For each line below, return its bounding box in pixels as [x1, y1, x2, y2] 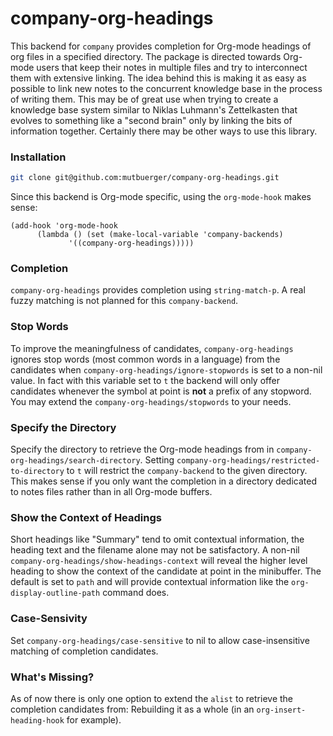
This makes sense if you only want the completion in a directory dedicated [10, 475, 317, 487]
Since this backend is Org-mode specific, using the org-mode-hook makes [10, 191, 312, 203]
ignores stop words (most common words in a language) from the [10, 353, 281, 365]
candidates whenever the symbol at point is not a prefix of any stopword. [10, 385, 312, 397]
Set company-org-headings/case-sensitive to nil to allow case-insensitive [10, 634, 310, 646]
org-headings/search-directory [10, 456, 141, 466]
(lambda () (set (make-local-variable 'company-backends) [36, 230, 284, 240]
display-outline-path [10, 588, 101, 599]
